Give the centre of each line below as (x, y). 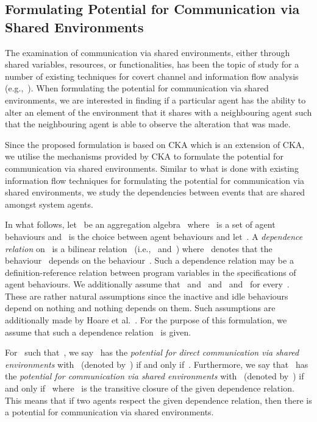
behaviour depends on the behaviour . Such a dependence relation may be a (149, 260)
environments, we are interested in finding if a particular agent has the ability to (155, 100)
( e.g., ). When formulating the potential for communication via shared (137, 88)
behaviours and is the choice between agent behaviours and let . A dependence (154, 236)
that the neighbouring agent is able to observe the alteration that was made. (148, 124)
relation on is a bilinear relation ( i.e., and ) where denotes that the (139, 248)
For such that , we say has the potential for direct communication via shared (152, 352)
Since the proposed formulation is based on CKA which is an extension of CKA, (155, 144)
